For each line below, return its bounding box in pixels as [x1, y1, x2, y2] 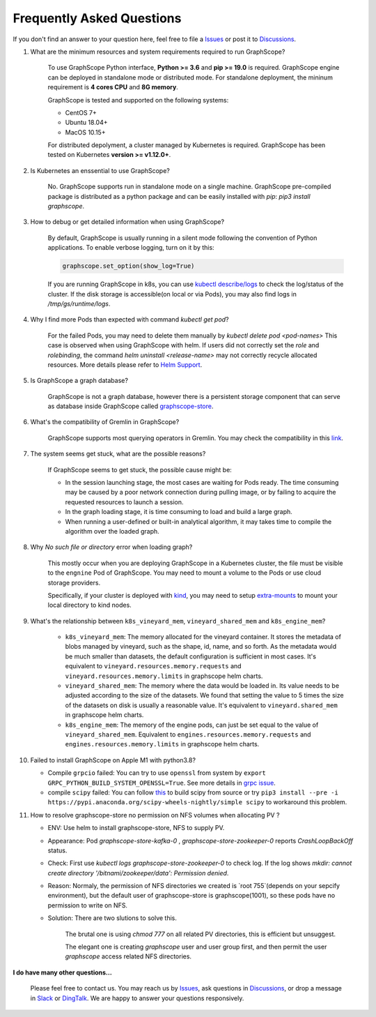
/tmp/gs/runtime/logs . [47, 299, 111, 308]
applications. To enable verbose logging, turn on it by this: [47, 243, 215, 252]
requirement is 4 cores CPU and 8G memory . [47, 83, 179, 91]
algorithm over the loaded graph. [65, 527, 159, 535]
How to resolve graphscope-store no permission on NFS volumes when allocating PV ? [30, 811, 280, 819]
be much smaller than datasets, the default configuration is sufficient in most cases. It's [65, 652, 317, 661]
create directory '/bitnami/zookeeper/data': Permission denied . [47, 868, 229, 877]
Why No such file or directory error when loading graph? [30, 543, 193, 551]
